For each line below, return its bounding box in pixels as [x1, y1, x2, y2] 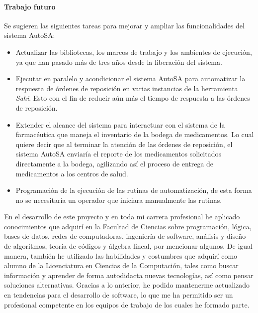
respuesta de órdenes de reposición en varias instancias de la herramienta [15, 83, 238, 93]
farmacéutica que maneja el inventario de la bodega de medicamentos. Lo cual [15, 129, 254, 140]
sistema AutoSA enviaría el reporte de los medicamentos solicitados [15, 149, 221, 159]
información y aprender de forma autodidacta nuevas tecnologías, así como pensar [4, 270, 254, 280]
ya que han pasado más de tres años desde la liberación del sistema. [15, 56, 222, 67]
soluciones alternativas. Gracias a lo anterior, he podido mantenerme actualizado [4, 280, 250, 290]
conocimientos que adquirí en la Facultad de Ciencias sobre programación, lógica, [4, 221, 252, 231]
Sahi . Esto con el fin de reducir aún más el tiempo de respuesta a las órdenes [15, 93, 250, 103]
